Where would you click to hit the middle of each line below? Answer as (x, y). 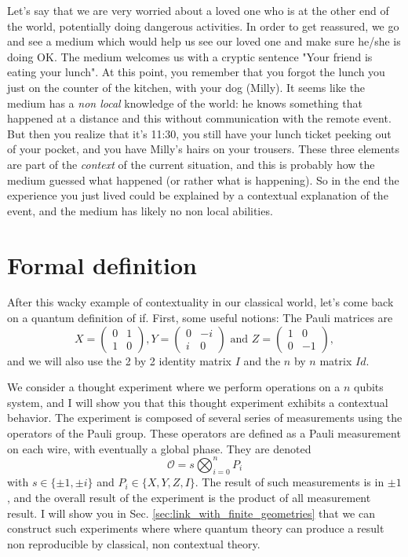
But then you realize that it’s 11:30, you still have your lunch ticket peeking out (199, 133)
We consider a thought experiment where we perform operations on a (174, 387)
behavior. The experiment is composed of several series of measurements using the (205, 418)
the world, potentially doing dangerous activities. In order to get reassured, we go (203, 26)
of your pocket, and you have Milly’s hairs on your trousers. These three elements (204, 149)
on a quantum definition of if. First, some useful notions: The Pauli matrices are (200, 318)
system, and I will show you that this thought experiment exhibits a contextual (198, 402)
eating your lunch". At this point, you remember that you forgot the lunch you (196, 72)
